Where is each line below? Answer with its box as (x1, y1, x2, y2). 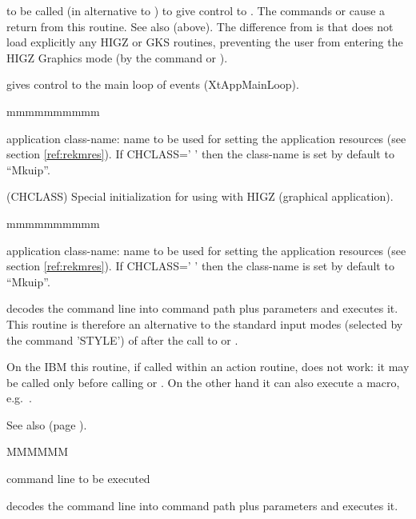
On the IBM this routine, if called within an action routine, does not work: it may (6, 358, 410, 375)
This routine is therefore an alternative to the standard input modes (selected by (6, 315, 403, 332)
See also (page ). (6, 416, 87, 433)
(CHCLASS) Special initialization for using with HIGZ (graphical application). (6, 188, 394, 205)
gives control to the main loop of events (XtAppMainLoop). (6, 76, 299, 93)
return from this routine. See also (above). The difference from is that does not (6, 18, 394, 34)
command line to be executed (6, 470, 150, 487)
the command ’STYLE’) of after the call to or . (6, 331, 238, 348)
